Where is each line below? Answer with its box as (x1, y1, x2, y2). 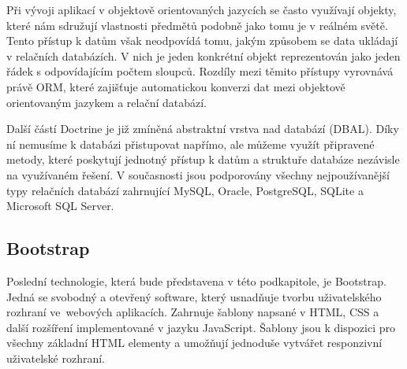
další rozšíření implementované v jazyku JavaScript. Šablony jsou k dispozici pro (6, 319, 396, 335)
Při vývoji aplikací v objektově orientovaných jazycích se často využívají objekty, (6, 2, 397, 17)
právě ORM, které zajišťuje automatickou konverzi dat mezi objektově (6, 78, 345, 94)
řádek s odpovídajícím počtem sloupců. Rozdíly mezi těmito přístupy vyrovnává (6, 63, 394, 79)
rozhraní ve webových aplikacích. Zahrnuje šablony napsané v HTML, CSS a (6, 304, 379, 320)
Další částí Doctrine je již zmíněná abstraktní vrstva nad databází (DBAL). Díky (6, 120, 399, 137)
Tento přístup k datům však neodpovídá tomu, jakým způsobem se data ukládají (6, 32, 398, 49)
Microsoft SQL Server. (6, 197, 114, 214)
